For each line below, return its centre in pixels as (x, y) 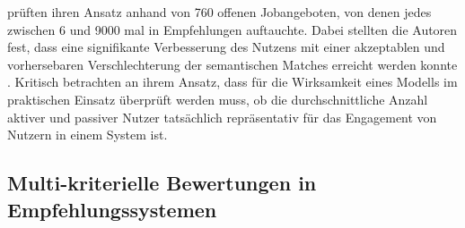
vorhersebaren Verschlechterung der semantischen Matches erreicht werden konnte (232, 64)
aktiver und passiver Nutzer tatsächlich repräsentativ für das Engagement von (222, 117)
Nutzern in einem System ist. (88, 135)
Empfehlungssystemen (112, 209)
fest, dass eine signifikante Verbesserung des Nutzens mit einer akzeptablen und (226, 47)
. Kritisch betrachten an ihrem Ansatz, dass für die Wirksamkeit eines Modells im (232, 82)
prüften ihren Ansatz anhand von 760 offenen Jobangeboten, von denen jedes (219, 12)
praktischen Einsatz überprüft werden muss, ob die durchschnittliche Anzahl (218, 99)
